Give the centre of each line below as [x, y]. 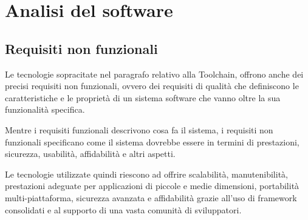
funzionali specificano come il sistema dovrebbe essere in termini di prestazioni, [152, 142]
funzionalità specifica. [45, 109]
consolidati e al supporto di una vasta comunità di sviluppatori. [123, 209]
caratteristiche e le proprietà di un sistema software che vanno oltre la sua [143, 97]
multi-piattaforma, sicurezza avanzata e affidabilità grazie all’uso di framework [151, 197]
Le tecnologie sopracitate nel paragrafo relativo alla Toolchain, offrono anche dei [154, 74]
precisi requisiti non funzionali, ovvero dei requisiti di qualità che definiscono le [152, 86]
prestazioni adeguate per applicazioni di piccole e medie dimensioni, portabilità [152, 186]
